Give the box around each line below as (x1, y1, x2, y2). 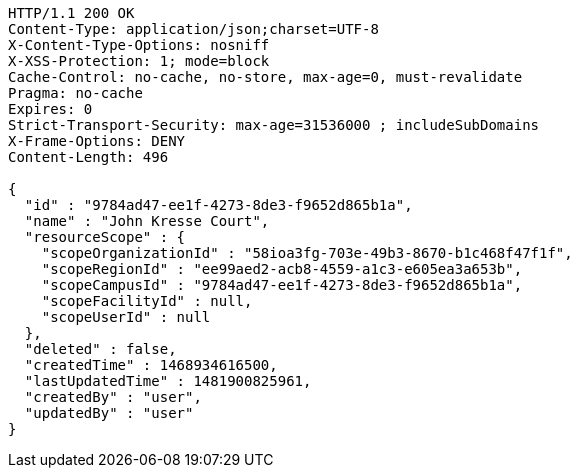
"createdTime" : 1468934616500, (24, 357, 278, 373)
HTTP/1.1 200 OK (8, 5, 135, 21)
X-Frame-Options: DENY (8, 133, 186, 149)
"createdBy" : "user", (24, 389, 202, 405)
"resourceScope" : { (24, 229, 186, 245)
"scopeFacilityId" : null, (41, 293, 253, 309)
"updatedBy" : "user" (24, 405, 194, 421)
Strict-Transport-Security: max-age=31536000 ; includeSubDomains (8, 117, 540, 133)
